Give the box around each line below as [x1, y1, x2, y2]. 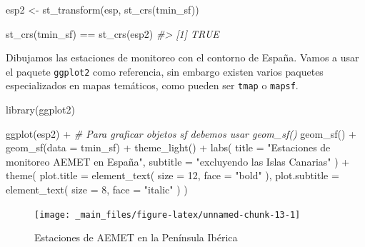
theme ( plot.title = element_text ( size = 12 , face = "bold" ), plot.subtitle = [6, 168, 339, 183]
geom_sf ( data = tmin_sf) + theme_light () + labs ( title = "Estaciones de [6, 140, 331, 155]
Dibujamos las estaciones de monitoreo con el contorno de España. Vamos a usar [6, 50, 359, 65]
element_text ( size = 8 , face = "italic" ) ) [6, 182, 188, 197]
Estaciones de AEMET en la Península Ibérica [34, 230, 238, 245]
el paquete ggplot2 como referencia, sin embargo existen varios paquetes [6, 64, 324, 79]
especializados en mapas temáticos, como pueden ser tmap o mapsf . [6, 78, 299, 93]
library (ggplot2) [6, 102, 75, 117]
